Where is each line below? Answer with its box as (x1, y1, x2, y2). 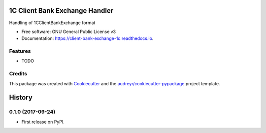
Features (9, 48, 31, 55)
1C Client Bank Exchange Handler (9, 6, 113, 15)
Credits (9, 70, 27, 77)
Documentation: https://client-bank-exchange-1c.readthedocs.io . (21, 35, 154, 41)
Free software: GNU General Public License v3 (21, 29, 116, 34)
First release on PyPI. (21, 119, 65, 125)
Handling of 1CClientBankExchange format (9, 20, 96, 26)
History (9, 94, 33, 102)
